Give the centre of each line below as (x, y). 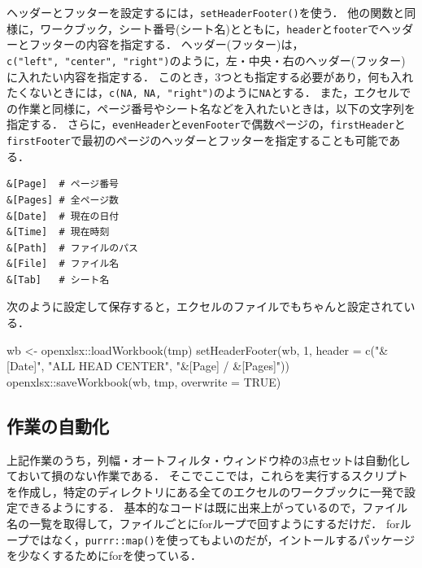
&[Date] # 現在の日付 (63, 216)
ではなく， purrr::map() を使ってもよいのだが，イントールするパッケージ (222, 539)
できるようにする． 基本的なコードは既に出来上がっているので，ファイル (213, 507)
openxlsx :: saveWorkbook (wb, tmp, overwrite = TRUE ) (144, 381)
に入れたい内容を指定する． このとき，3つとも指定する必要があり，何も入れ (210, 76)
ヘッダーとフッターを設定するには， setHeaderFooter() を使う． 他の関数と (206, 12)
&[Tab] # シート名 (58, 280)
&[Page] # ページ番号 (63, 184)
